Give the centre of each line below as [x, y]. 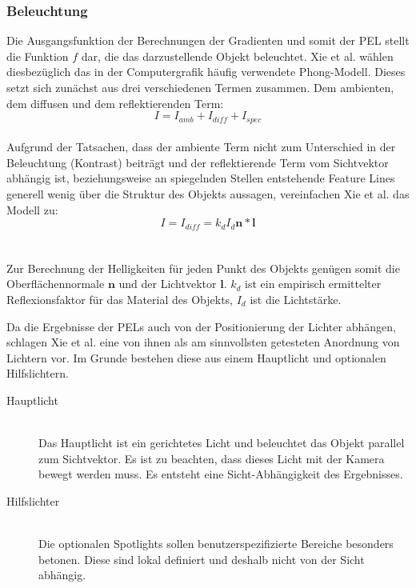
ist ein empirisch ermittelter [313, 284]
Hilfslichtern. [38, 373]
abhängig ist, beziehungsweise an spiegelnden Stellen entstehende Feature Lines [201, 178]
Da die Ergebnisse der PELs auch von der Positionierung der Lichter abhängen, [201, 326]
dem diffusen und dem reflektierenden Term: [115, 103]
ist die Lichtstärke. [296, 300]
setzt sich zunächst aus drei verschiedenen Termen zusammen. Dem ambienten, [200, 87]
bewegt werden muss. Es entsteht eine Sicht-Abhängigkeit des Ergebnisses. [221, 474]
